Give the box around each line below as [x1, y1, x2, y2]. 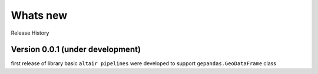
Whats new [11, 9, 68, 22]
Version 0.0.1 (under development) [11, 45, 141, 55]
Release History [11, 29, 49, 36]
